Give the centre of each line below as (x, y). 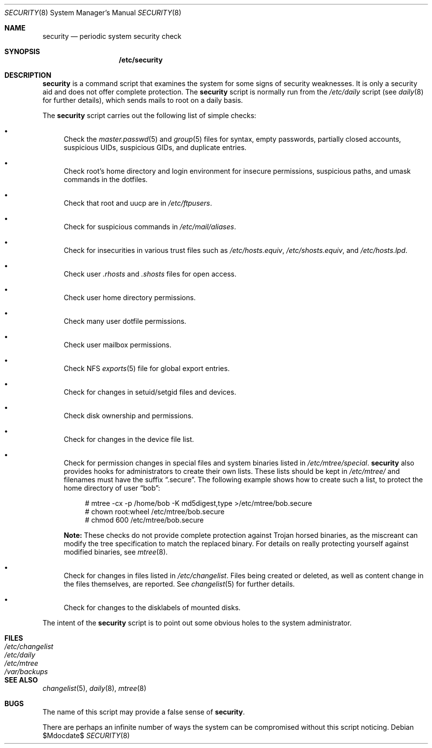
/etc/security (141, 60)
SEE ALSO (21, 680)
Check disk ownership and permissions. (129, 416)
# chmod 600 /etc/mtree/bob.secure (144, 520)
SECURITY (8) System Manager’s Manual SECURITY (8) (93, 13)
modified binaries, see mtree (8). (116, 552)
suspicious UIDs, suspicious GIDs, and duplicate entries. (155, 147)
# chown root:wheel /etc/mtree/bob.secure (155, 512)
